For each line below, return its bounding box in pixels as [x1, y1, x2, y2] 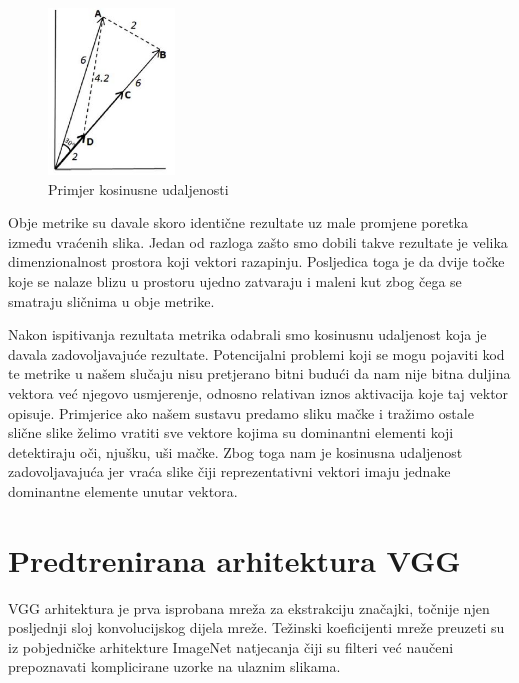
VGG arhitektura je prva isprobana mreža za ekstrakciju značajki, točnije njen [8, 597, 490, 618]
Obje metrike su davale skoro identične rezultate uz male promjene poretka [8, 212, 468, 233]
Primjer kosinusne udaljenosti [48, 178, 229, 199]
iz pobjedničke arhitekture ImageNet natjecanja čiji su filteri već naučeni [8, 636, 454, 657]
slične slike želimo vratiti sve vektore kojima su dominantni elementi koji [8, 422, 454, 443]
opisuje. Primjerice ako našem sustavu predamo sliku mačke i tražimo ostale [8, 402, 474, 423]
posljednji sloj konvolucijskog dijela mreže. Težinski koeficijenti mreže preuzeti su [8, 617, 505, 638]
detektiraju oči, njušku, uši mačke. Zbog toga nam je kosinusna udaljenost [8, 441, 463, 462]
